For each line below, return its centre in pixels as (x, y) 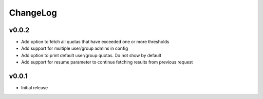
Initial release (35, 88)
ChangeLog (33, 13)
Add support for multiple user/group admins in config (75, 48)
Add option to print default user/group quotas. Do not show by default (91, 55)
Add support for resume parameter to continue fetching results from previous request (107, 62)
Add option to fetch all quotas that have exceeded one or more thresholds (95, 42)
